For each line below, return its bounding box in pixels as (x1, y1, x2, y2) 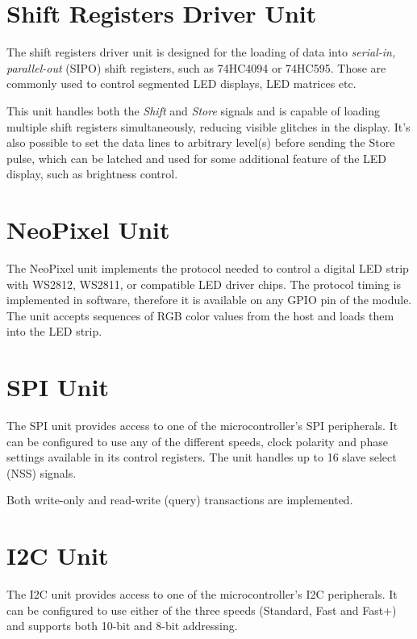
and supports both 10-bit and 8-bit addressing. (6, 617, 238, 634)
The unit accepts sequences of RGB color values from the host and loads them (6, 307, 394, 324)
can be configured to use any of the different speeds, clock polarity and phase (6, 432, 388, 449)
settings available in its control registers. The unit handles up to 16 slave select (6, 449, 397, 466)
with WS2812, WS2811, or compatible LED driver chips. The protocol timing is (6, 275, 401, 292)
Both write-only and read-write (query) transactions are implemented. (6, 491, 353, 508)
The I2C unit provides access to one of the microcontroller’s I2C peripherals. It (6, 586, 398, 603)
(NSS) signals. (6, 464, 77, 481)
